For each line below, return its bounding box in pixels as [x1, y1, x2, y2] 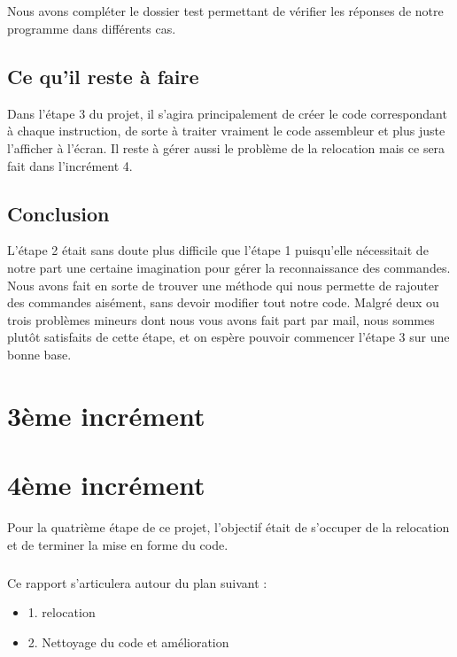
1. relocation [27, 603, 96, 622]
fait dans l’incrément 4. [7, 156, 133, 174]
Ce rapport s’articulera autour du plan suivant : [7, 573, 267, 591]
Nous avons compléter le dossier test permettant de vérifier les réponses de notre [7, 2, 444, 20]
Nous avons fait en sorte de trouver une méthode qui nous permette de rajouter [7, 275, 439, 294]
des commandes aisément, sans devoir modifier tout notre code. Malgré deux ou [7, 293, 439, 312]
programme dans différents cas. [7, 19, 176, 37]
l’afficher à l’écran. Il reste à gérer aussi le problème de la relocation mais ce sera [7, 138, 445, 157]
